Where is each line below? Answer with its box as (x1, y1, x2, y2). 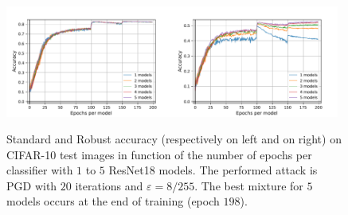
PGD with (6, 177, 57, 193)
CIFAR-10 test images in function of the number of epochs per (6, 146, 312, 162)
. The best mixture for (194, 177, 303, 193)
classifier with (6, 162, 73, 178)
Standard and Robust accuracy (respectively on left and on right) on (6, 131, 342, 147)
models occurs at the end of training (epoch (6, 193, 220, 209)
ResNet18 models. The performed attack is (108, 162, 318, 178)
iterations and (75, 177, 143, 193)
